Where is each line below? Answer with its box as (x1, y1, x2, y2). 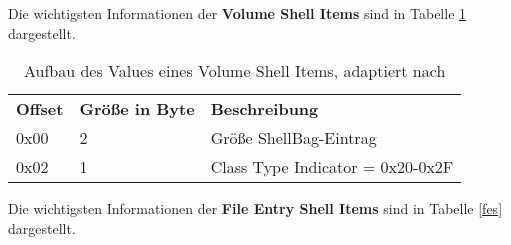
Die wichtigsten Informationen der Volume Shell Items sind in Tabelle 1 (8, 3, 467, 23)
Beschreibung (210, 97, 319, 121)
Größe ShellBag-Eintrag (210, 126, 377, 150)
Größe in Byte (79, 97, 195, 121)
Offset (16, 97, 64, 121)
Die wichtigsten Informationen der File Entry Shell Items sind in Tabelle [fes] (8, 198, 503, 219)
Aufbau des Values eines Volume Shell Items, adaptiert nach (24, 59, 446, 83)
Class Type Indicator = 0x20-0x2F (210, 155, 454, 179)
